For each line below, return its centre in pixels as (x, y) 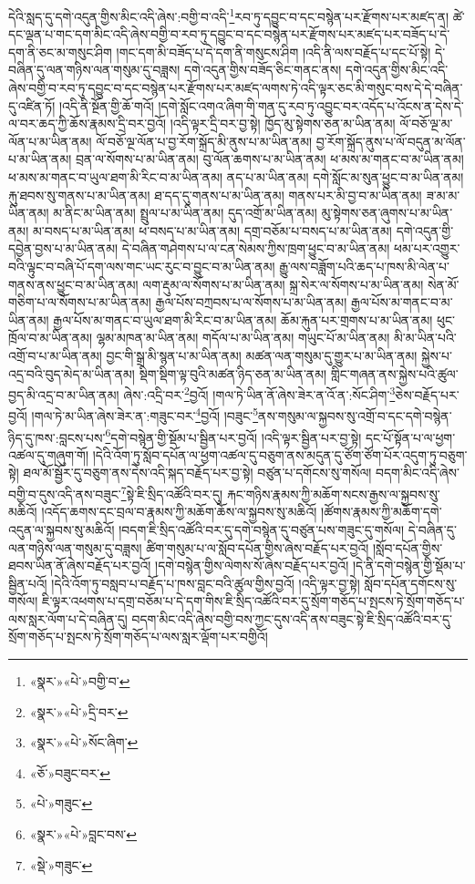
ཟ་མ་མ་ (443, 195)
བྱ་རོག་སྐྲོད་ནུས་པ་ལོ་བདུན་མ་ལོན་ (391, 141)
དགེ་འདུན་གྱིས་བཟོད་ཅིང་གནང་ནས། (263, 70)
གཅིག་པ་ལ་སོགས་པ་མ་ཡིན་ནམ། (80, 302)
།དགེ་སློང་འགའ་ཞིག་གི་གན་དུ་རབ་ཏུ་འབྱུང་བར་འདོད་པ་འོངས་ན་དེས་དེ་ (311, 105)
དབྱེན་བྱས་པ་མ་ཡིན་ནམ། (63, 248)
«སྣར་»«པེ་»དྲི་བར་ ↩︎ (79, 711)
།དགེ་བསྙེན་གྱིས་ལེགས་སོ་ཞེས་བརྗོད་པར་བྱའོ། (252, 565)
